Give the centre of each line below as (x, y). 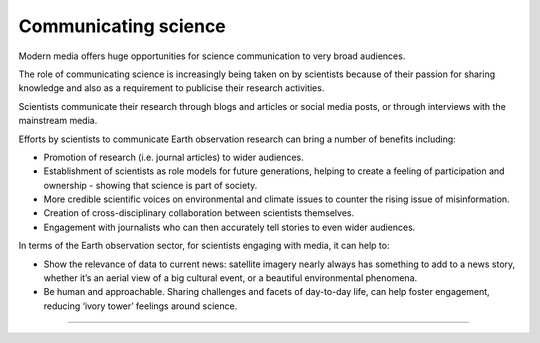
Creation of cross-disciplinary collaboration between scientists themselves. (199, 213)
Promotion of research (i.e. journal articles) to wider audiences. (173, 157)
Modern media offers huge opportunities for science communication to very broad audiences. (212, 56)
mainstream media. (58, 121)
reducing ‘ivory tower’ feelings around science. (140, 306)
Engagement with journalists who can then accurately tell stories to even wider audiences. (229, 227)
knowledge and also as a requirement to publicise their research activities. (171, 88)
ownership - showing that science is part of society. (150, 185)
